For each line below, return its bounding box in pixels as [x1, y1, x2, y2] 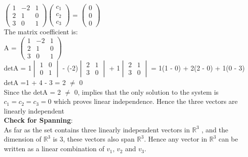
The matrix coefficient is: [4, 27, 78, 37]
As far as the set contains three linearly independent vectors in [4, 124, 190, 134]
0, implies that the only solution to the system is [74, 86, 219, 97]
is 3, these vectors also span [53, 134, 135, 144]
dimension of [4, 134, 42, 144]
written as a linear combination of [4, 143, 104, 154]
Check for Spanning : [4, 115, 73, 125]
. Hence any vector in [144, 134, 207, 144]
